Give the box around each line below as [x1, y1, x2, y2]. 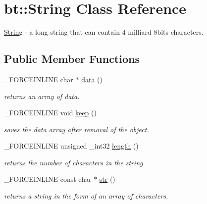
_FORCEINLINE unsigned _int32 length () [4, 141, 139, 151]
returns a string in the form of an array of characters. [4, 191, 168, 201]
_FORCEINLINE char [4, 74, 73, 84]
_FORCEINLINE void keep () [4, 107, 97, 118]
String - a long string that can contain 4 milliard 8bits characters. [4, 27, 204, 37]
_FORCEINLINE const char [4, 174, 92, 184]
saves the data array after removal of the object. [4, 124, 149, 134]
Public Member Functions [4, 51, 140, 66]
